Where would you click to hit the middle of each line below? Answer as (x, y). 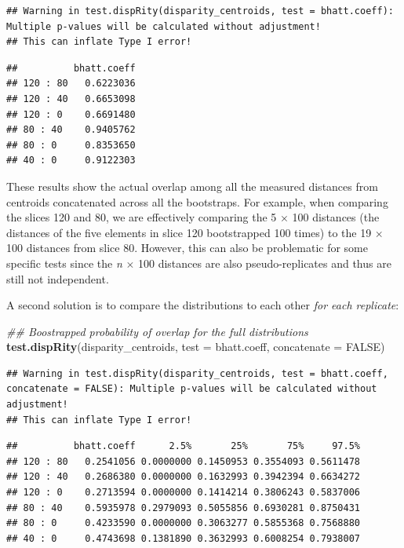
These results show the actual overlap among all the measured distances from (192, 186)
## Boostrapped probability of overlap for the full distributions (157, 331)
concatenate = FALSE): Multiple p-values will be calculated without (192, 389)
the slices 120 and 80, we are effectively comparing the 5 (142, 217)
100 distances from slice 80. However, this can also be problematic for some (187, 248)
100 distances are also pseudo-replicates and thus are (264, 263)
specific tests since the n (64, 263)
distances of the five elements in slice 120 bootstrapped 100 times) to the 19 (189, 232)
